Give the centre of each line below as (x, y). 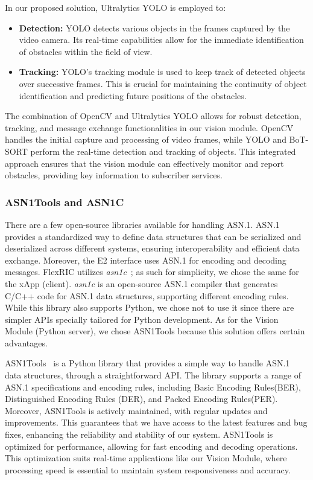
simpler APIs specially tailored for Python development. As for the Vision (142, 319)
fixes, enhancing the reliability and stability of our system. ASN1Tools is (139, 434)
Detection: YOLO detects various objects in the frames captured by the (154, 28)
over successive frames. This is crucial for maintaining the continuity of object (163, 83)
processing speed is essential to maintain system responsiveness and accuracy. (148, 469)
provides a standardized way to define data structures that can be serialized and (153, 236)
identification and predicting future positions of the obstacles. (133, 95)
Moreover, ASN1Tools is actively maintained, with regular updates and (136, 410)
